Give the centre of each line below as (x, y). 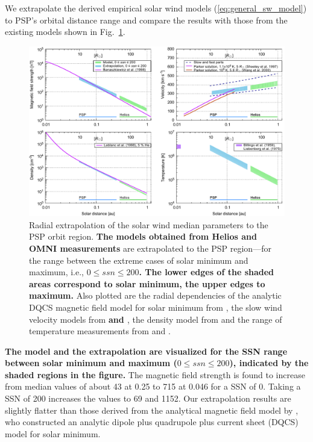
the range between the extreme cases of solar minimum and (139, 260)
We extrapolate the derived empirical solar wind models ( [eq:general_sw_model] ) (156, 8)
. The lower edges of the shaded (207, 272)
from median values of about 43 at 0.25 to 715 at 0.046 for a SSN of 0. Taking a (153, 386)
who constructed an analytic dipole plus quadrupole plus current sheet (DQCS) (152, 422)
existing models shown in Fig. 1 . (65, 32)
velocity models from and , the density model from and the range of (156, 319)
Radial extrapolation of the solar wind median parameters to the (149, 224)
